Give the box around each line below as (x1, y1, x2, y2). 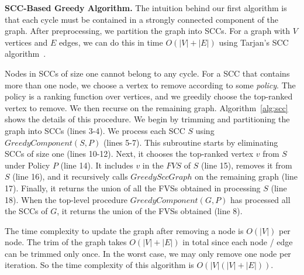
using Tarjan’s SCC (219, 36, 289, 48)
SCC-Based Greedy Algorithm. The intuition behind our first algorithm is (5, 2, 287, 13)
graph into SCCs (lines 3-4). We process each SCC (5, 124, 185, 136)
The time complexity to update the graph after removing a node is (5, 224, 244, 236)
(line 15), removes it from (201, 159, 292, 171)
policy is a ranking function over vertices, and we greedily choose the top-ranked (5, 90, 293, 102)
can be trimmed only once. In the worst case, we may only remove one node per (5, 247, 291, 259)
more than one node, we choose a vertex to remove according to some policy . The (5, 78, 296, 91)
